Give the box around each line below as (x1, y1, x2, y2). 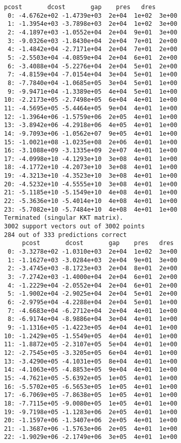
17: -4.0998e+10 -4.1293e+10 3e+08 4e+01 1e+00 (4, 155, 177, 163)
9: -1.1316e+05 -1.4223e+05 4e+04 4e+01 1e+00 (8, 324, 177, 331)
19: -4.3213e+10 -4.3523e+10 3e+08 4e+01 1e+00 (4, 172, 177, 180)
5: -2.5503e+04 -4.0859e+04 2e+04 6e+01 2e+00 (8, 54, 177, 61)
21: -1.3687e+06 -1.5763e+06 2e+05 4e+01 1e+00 (4, 425, 177, 432)
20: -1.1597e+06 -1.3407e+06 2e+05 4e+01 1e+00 (4, 417, 177, 424)
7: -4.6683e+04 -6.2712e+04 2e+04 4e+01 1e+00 (8, 307, 177, 314)
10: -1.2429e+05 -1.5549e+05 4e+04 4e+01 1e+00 (4, 332, 177, 340)
